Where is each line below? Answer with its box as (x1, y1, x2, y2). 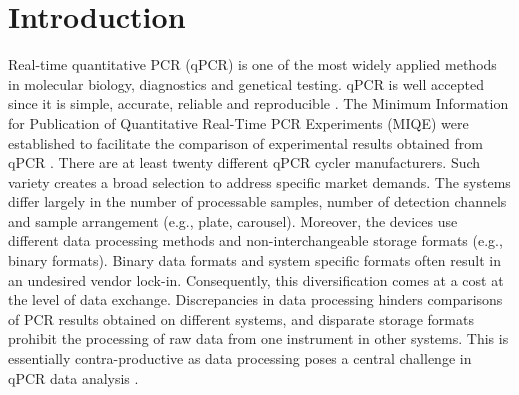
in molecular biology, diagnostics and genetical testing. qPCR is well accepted (8, 73, 484, 94)
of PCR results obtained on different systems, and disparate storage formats (8, 308, 474, 329)
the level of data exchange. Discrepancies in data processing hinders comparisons (8, 289, 503, 310)
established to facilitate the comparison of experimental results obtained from (8, 132, 483, 153)
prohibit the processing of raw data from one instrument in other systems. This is (8, 328, 509, 349)
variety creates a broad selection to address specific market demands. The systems (8, 171, 511, 192)
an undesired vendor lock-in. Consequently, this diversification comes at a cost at (8, 269, 504, 290)
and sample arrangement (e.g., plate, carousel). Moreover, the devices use (8, 210, 458, 231)
